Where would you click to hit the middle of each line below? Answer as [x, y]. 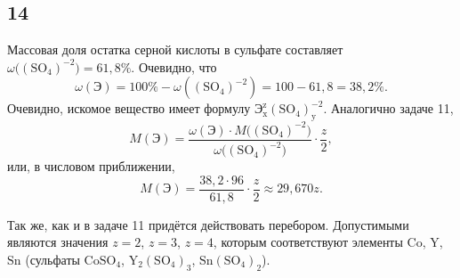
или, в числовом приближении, [91, 166]
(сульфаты [52, 259]
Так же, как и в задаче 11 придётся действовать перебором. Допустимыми [208, 224]
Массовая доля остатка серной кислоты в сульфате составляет [175, 49]
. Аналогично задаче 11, [388, 108]
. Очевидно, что [174, 66]
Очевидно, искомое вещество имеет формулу [129, 108]
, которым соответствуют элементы [308, 242]
